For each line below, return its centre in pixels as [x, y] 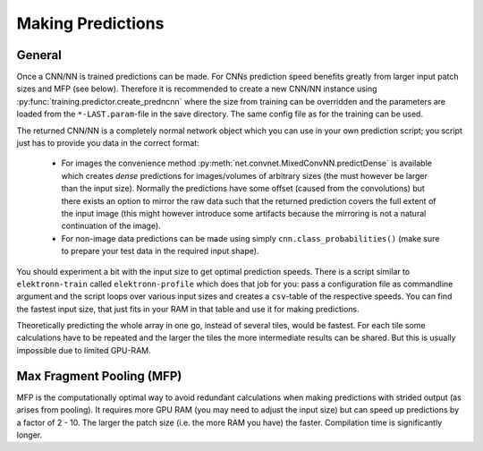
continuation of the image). [111, 226]
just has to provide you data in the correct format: [108, 143]
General [39, 55]
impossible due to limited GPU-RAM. [84, 350]
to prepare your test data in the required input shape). [160, 251]
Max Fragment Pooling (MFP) [99, 376]
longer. [30, 435]
